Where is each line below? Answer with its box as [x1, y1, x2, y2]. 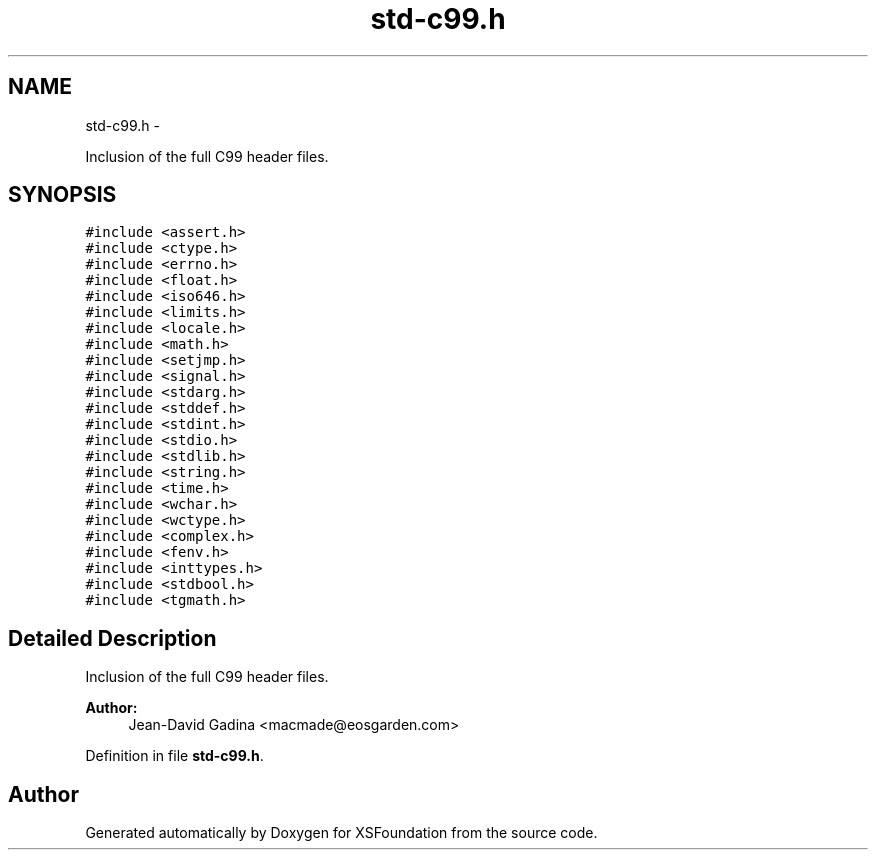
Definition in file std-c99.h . [85, 747, 264, 765]
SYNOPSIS [8, 182, 117, 208]
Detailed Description [8, 625, 217, 651]
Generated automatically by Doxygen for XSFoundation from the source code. [85, 824, 598, 842]
